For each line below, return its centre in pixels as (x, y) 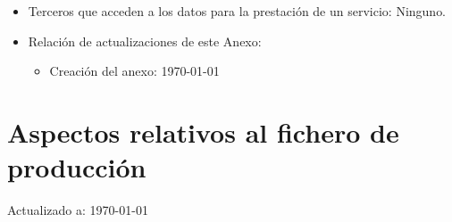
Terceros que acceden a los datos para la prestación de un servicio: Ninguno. (237, 11)
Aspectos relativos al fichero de (203, 132)
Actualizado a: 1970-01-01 (78, 210)
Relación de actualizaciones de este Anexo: (145, 41)
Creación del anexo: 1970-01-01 (134, 71)
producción (77, 167)
